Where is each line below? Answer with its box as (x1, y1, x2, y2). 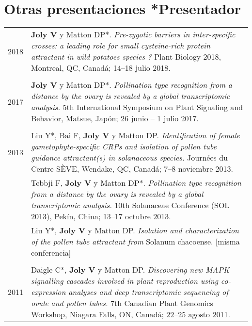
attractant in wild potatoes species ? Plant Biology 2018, (31, 51, 221, 63)
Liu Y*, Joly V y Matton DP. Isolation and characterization (31, 225, 239, 236)
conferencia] (31, 247, 71, 259)
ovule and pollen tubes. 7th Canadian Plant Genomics (31, 297, 213, 309)
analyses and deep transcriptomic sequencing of (68, 286, 229, 298)
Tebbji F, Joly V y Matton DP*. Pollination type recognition (31, 177, 241, 189)
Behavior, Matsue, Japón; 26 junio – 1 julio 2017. (31, 113, 199, 124)
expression (31, 286, 66, 298)
